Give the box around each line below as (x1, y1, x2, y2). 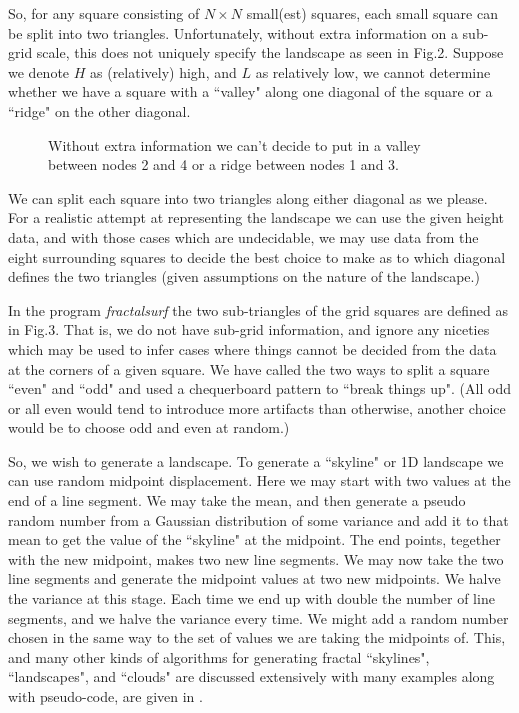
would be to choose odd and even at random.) (8, 417, 290, 438)
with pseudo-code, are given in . (8, 686, 203, 706)
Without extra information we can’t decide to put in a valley (48, 134, 421, 155)
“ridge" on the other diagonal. (8, 100, 191, 121)
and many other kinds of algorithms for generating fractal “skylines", (8, 646, 430, 667)
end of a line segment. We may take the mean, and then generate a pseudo (8, 490, 466, 511)
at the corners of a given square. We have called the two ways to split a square (8, 358, 490, 379)
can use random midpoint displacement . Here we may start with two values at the (8, 470, 511, 491)
